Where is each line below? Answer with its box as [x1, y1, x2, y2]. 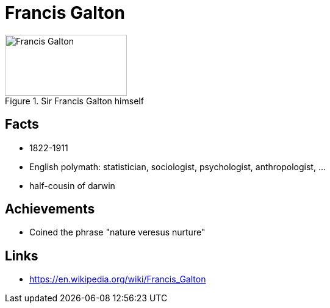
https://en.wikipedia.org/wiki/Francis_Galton [29, 274, 206, 285]
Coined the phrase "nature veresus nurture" [29, 227, 206, 238]
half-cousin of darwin [29, 180, 115, 191]
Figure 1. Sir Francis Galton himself [5, 95, 144, 106]
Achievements [5, 201, 95, 217]
